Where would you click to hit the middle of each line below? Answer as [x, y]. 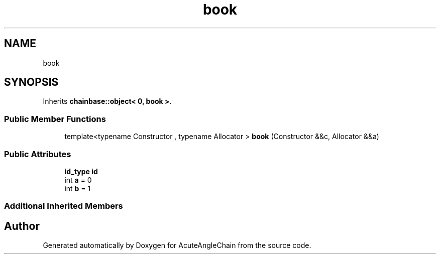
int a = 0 [78, 180]
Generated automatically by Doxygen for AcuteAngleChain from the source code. [177, 245]
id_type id [81, 171]
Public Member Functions [55, 119]
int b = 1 [78, 188]
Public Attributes [38, 154]
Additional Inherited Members [64, 206]
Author [22, 226]
